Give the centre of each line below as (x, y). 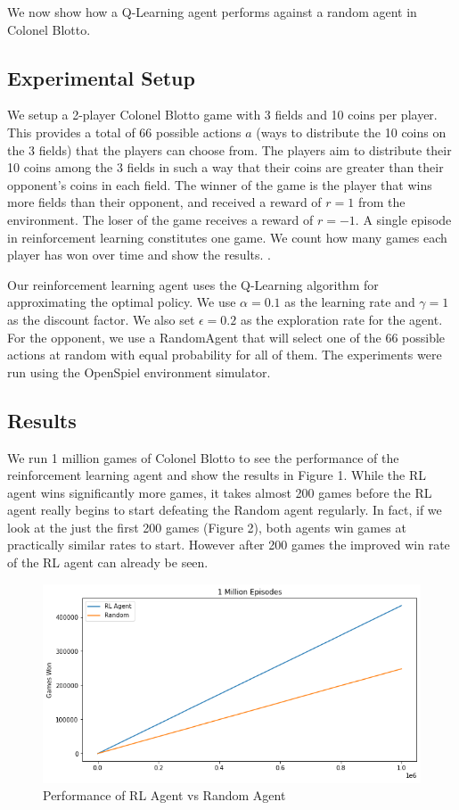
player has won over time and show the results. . (139, 255)
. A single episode (403, 219)
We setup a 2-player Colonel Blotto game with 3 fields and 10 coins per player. (222, 115)
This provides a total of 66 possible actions (124, 132)
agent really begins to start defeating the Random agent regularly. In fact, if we (225, 510)
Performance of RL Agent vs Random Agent (164, 795)
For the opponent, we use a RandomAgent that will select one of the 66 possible (226, 337)
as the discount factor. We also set (101, 319)
